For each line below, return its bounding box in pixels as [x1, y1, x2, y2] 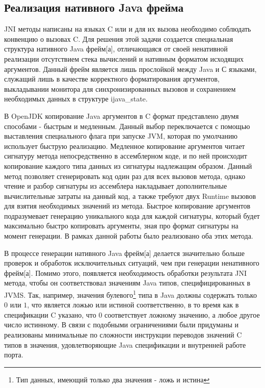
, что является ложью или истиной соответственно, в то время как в [27, 299, 239, 310]
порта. [4, 349, 23, 360]
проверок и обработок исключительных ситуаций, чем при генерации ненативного [4, 257, 259, 268]
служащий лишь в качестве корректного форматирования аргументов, [4, 73, 220, 84]
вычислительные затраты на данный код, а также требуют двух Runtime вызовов [4, 190, 256, 201]
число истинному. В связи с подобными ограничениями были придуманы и [4, 319, 238, 330]
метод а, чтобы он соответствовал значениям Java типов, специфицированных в [4, 277, 251, 288]
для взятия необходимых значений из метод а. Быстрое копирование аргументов [4, 200, 251, 211]
